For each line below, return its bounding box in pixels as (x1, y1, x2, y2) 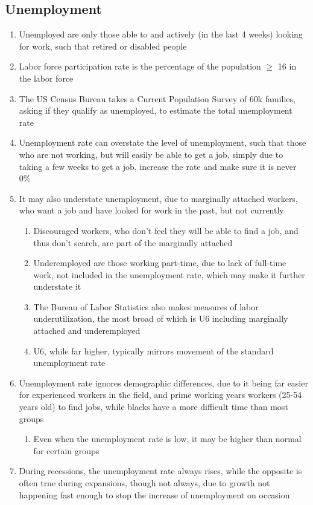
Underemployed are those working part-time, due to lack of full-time (33, 256, 286, 269)
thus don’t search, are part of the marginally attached (33, 236, 233, 249)
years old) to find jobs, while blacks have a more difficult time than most (19, 400, 288, 413)
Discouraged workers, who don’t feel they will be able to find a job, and (33, 224, 299, 236)
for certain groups (33, 444, 100, 457)
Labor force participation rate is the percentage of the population (19, 60, 261, 73)
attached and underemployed (33, 324, 141, 337)
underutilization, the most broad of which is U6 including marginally (33, 312, 288, 325)
